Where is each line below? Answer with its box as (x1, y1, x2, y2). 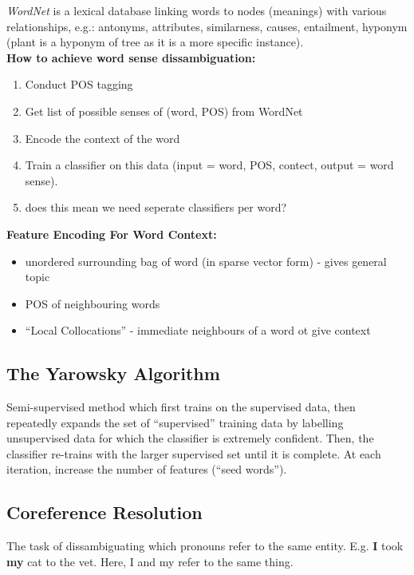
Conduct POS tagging (25, 76, 133, 93)
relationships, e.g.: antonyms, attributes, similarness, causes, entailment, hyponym (6, 18, 408, 34)
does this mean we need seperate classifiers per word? (25, 199, 287, 216)
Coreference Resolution (6, 500, 203, 525)
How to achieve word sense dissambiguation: (6, 49, 256, 65)
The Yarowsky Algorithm (6, 361, 220, 386)
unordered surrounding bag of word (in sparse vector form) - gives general (25, 252, 387, 269)
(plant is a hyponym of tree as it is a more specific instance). (6, 34, 304, 50)
